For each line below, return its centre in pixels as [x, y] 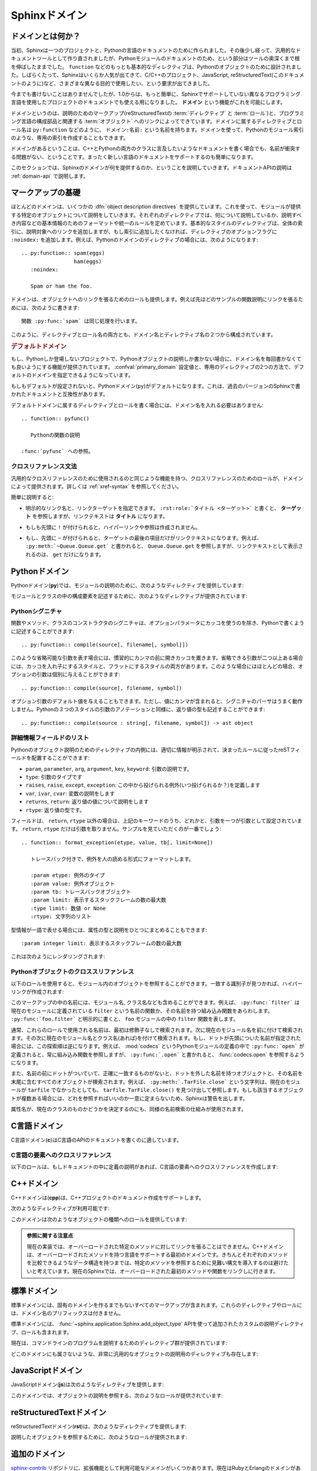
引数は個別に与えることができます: [78, 674]
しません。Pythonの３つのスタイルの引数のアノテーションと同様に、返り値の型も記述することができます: [138, 710]
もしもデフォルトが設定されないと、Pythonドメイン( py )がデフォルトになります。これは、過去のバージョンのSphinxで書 [156, 386]
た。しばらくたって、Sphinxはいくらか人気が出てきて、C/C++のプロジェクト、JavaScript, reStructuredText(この [147, 75]
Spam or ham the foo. [61, 286]
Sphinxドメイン [49, 15]
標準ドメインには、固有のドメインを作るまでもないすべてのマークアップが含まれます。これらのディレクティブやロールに [156, 1305]
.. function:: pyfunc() [55, 418]
